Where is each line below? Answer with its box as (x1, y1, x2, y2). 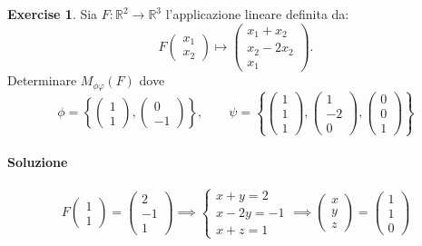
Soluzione (7, 152, 68, 171)
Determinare (7, 71, 77, 90)
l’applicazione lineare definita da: (165, 5, 349, 23)
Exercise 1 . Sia (7, 5, 98, 23)
